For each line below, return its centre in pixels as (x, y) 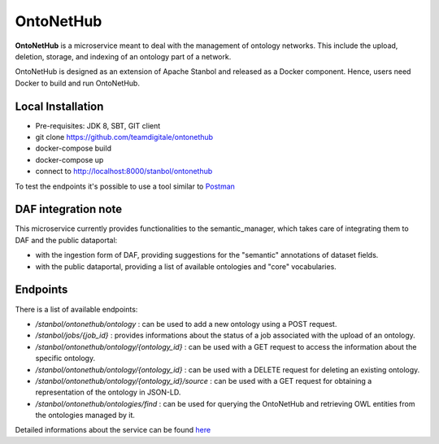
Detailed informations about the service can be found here (113, 430)
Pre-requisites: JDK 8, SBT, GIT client (98, 125)
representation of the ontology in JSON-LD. (108, 392)
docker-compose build (73, 148)
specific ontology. (65, 359)
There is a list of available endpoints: (76, 309)
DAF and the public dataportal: (66, 240)
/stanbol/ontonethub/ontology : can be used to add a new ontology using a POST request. (186, 324)
